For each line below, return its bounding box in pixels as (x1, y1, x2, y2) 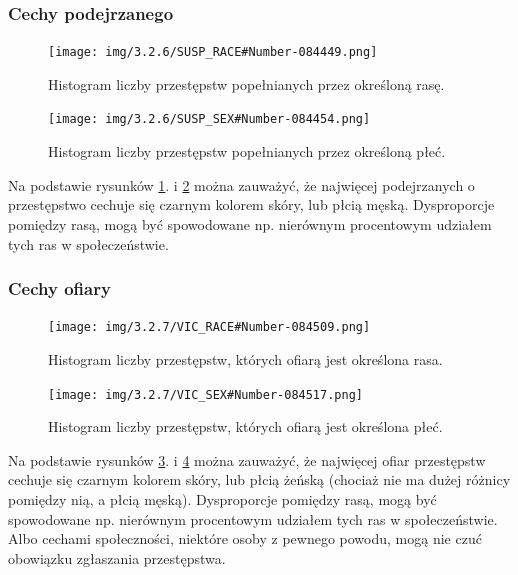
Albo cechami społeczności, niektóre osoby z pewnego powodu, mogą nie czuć (8, 528, 482, 549)
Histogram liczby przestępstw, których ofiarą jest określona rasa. (48, 348, 443, 369)
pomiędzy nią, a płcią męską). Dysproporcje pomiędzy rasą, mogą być (8, 489, 437, 509)
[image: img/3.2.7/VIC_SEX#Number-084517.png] (48, 387, 363, 402)
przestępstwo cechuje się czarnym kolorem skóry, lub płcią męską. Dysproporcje (8, 194, 495, 215)
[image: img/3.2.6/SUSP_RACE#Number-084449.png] (48, 45, 378, 60)
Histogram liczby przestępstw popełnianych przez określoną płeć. (48, 141, 446, 162)
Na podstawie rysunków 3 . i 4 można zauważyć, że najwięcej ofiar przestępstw (8, 449, 486, 470)
